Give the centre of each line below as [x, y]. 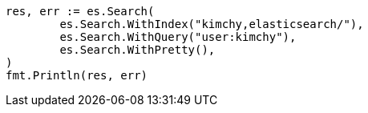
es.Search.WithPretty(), [137, 50]
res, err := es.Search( [80, 11]
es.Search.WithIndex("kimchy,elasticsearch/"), [212, 24]
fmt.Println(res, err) [77, 75]
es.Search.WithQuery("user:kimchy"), [178, 37]
